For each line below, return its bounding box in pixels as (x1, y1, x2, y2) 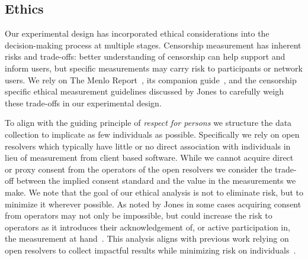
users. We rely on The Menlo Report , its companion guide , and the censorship (5, 73, 297, 86)
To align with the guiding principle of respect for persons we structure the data (5, 116, 292, 129)
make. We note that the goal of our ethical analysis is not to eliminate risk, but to (5, 186, 303, 198)
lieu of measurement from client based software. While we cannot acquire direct (5, 151, 294, 164)
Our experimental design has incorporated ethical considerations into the (5, 27, 269, 40)
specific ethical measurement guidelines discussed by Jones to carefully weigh (5, 85, 284, 97)
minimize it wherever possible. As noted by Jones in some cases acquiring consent (5, 197, 301, 210)
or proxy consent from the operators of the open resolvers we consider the (5, 162, 272, 175)
